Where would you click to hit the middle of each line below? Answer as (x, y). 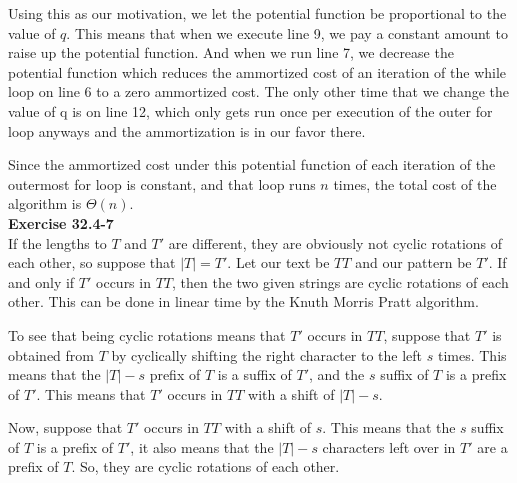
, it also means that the (202, 446)
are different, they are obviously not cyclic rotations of (335, 242)
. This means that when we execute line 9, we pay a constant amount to (287, 32)
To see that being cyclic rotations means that (147, 334)
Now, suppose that (65, 427)
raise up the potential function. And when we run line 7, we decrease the (231, 52)
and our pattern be (413, 262)
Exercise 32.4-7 (61, 222)
